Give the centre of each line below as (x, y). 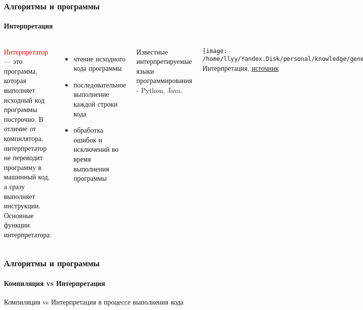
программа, (21, 70)
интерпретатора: (28, 234)
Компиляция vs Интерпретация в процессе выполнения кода (94, 302)
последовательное (100, 84)
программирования (164, 80)
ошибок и (88, 139)
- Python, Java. (160, 90)
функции (17, 225)
